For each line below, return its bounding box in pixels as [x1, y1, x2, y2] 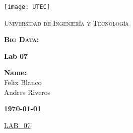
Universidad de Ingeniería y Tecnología [4, 17, 129, 28]
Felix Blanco [4, 77, 42, 88]
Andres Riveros [4, 87, 51, 97]
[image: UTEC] [4, 3, 51, 10]
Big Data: [4, 34, 39, 44]
